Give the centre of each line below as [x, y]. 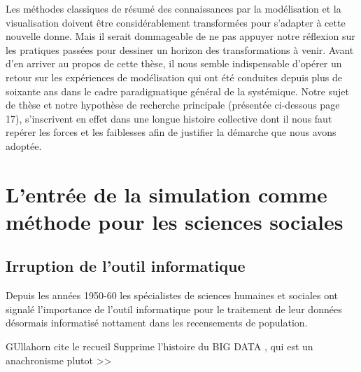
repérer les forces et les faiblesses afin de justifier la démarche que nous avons [171, 132]
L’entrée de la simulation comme [167, 194]
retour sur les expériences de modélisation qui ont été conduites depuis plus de [174, 77]
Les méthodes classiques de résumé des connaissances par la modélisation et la [174, 8]
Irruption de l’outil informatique [126, 266]
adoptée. [24, 145]
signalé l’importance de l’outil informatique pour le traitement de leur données [174, 309]
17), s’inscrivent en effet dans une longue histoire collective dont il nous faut [169, 118]
